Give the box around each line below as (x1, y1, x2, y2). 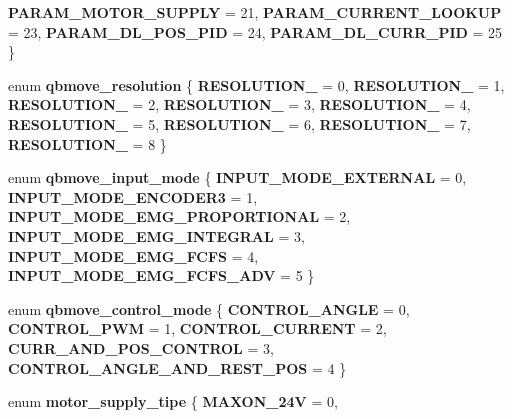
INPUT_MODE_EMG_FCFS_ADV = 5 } (8, 265, 315, 286)
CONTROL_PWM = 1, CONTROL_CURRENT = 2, (8, 318, 387, 339)
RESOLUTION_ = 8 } (8, 133, 167, 154)
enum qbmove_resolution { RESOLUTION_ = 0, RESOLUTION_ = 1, (8, 74, 505, 95)
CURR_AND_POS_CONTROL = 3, (8, 337, 274, 358)
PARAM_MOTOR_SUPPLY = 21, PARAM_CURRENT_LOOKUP (8, 2, 502, 22)
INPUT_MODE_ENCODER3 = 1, (8, 186, 258, 207)
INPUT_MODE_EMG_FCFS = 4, (8, 245, 259, 266)
